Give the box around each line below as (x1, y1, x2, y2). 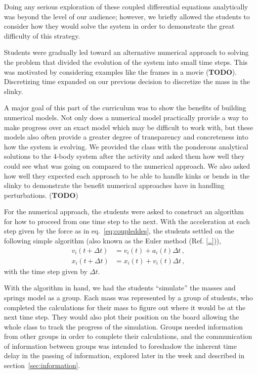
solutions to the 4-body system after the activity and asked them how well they (4, 151, 245, 161)
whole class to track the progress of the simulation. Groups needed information (4, 321, 243, 331)
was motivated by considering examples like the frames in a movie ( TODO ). (4, 66, 237, 77)
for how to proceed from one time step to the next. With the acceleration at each (4, 216, 250, 226)
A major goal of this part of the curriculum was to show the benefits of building (4, 102, 247, 113)
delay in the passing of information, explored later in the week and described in (4, 350, 245, 361)
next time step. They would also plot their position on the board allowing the (4, 312, 239, 322)
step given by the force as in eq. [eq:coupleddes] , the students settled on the (4, 226, 234, 236)
